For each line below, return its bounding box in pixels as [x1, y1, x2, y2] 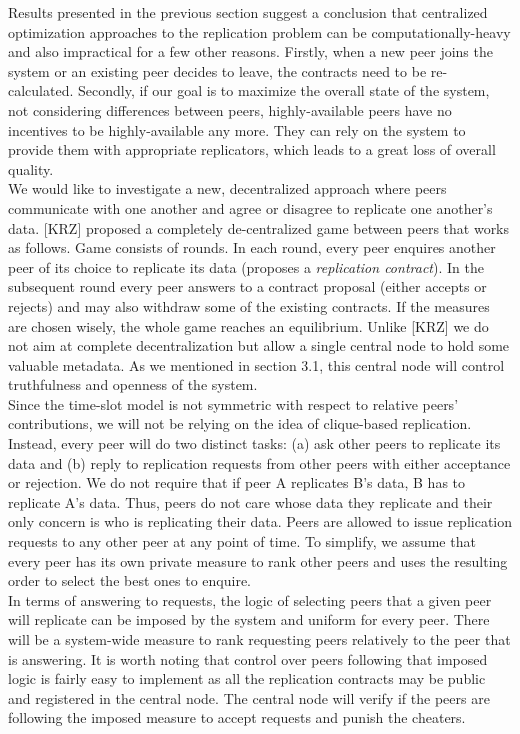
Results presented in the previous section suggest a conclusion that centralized [8, 2, 488, 22]
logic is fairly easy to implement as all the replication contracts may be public [8, 668, 486, 689]
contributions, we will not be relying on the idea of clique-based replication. [8, 413, 472, 434]
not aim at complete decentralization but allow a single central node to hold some [8, 335, 510, 356]
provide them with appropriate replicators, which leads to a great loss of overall [8, 139, 496, 160]
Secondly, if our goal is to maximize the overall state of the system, [77, 80, 490, 101]
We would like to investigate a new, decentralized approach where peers [8, 178, 447, 199]
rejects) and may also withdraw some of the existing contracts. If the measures [8, 295, 490, 316]
